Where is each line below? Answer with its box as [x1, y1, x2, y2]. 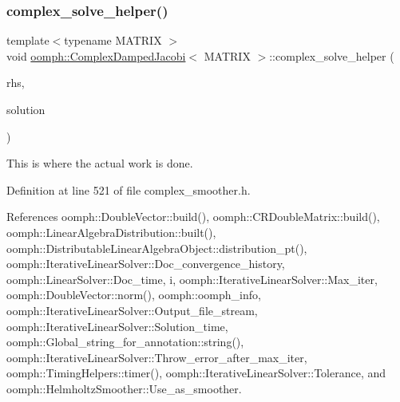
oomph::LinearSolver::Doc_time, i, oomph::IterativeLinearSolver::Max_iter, [6, 270, 378, 287]
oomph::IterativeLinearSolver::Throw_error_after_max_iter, [6, 349, 307, 365]
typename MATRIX [64, 32, 162, 49]
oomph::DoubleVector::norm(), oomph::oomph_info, [6, 286, 261, 303]
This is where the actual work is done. [6, 155, 193, 171]
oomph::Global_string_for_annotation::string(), [6, 333, 244, 350]
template [6, 32, 50, 49]
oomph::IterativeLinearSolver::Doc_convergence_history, [6, 255, 285, 272]
